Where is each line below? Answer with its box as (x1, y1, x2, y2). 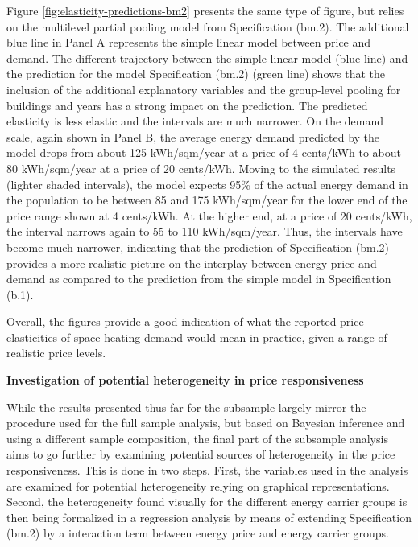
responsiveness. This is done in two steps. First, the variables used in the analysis (6, 462, 408, 479)
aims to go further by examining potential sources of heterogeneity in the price (6, 446, 395, 463)
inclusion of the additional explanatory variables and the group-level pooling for (6, 80, 401, 97)
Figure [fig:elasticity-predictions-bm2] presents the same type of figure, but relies (6, 2, 404, 19)
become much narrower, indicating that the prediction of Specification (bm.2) (6, 238, 390, 255)
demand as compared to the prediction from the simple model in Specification (6, 270, 391, 287)
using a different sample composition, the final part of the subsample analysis (6, 430, 388, 446)
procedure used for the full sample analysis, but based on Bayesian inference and (6, 414, 405, 431)
